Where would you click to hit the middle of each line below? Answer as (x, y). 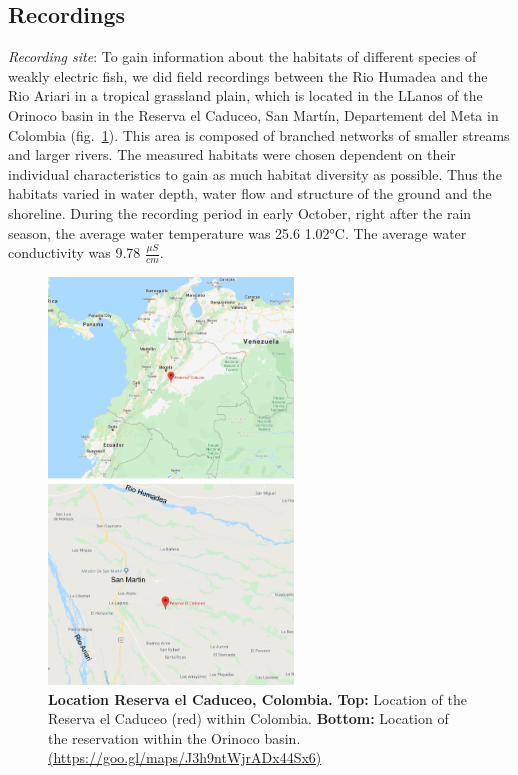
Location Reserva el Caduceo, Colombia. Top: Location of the (257, 698)
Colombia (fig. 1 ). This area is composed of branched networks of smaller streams (259, 134)
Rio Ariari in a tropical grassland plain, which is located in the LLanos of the (245, 95)
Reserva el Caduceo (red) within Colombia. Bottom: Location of (248, 718)
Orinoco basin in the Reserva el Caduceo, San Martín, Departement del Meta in (253, 114)
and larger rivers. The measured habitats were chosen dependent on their (232, 154)
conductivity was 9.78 (74, 252)
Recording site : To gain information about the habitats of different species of (242, 56)
